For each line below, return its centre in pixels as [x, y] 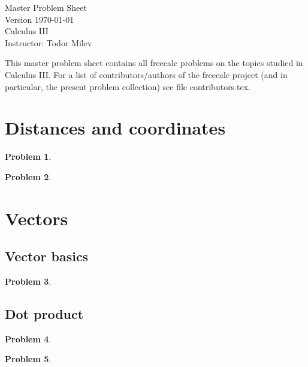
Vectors [37, 218]
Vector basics [47, 256]
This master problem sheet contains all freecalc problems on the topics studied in [154, 63]
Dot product [44, 314]
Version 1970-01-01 [40, 19]
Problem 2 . [28, 176]
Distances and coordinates [115, 128]
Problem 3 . [28, 281]
